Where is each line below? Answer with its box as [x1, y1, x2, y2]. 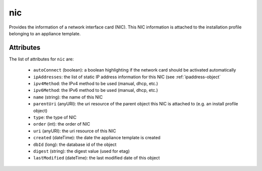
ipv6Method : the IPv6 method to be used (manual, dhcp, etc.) [33, 87, 158, 93]
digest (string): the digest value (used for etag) [33, 148, 130, 154]
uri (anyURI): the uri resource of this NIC [33, 128, 116, 134]
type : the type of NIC [33, 114, 77, 120]
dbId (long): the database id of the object [33, 142, 116, 147]
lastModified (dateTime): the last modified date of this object [33, 155, 160, 161]
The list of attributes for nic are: [9, 56, 74, 62]
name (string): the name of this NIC [33, 94, 103, 100]
